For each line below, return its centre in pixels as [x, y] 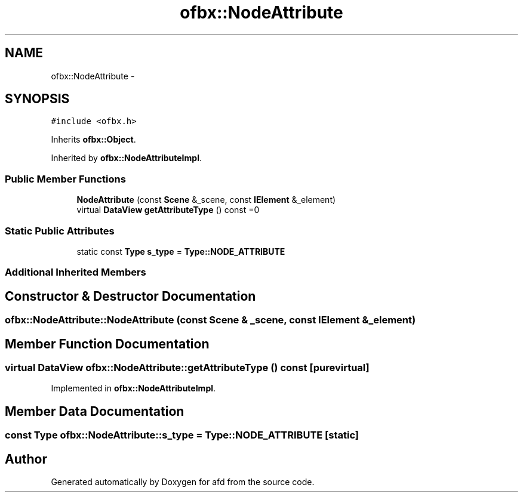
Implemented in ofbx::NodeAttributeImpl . [133, 388]
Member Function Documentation [107, 344]
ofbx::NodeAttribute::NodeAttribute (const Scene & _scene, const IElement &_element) [210, 320]
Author [26, 459]
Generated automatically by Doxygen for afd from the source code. [183, 482]
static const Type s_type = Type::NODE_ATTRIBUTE [181, 251]
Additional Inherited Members [76, 272]
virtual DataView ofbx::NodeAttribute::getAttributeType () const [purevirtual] [187, 368]
